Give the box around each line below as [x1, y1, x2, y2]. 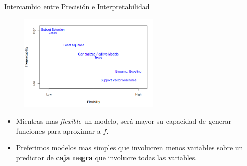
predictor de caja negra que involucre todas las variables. [16, 152, 197, 162]
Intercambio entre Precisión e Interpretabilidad [4, 1, 150, 11]
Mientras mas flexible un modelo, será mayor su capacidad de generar [16, 116, 231, 126]
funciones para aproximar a [16, 125, 101, 136]
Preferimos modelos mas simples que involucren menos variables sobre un [16, 142, 243, 153]
